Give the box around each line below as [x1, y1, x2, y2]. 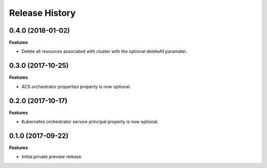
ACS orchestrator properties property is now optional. [21, 83, 131, 89]
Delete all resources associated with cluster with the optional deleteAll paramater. [21, 49, 187, 55]
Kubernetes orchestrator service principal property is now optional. [21, 119, 159, 125]
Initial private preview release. [21, 154, 83, 160]
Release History [9, 7, 76, 18]
